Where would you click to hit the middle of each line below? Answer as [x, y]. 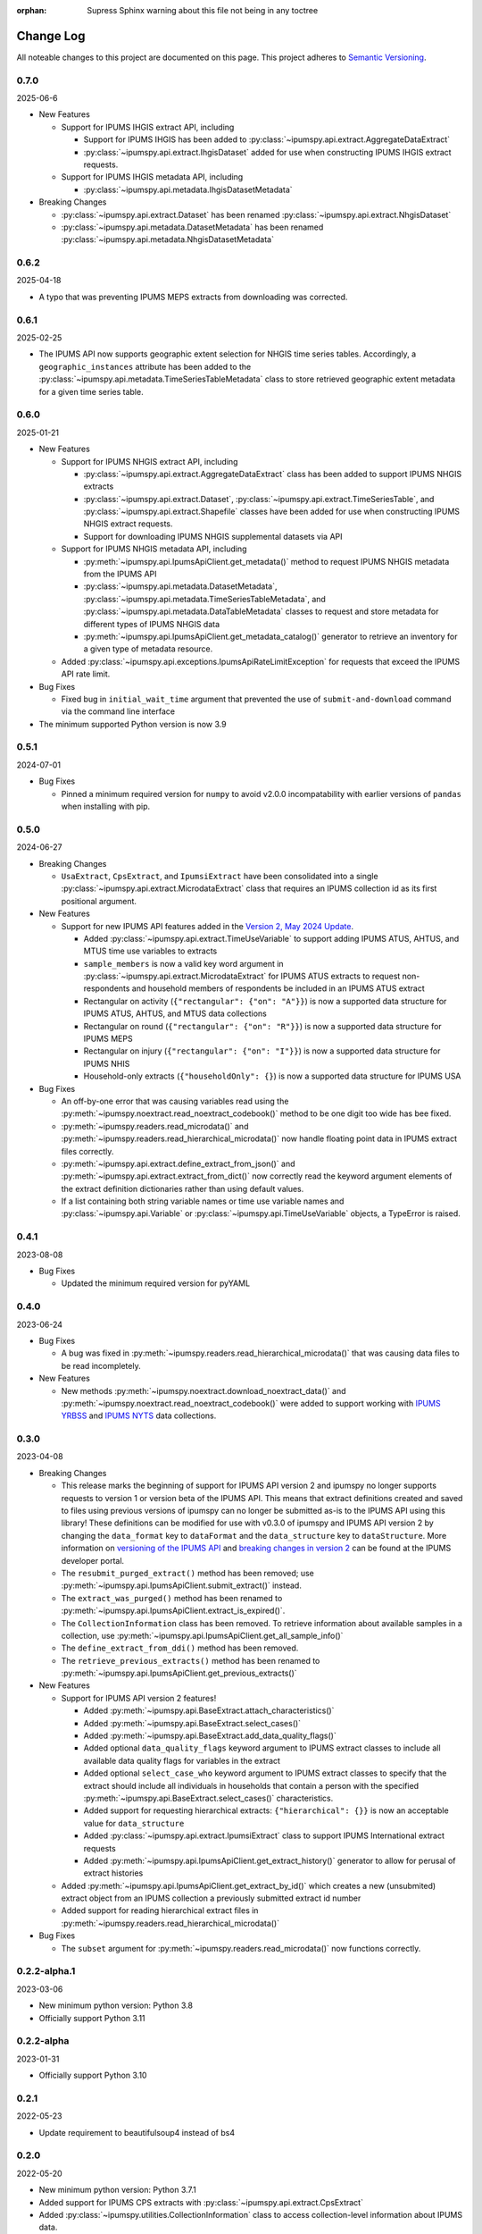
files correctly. [87, 1151]
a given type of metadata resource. [148, 649]
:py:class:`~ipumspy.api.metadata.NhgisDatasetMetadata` [167, 239]
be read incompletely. [101, 1365]
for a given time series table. [91, 391]
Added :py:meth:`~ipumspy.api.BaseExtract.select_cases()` [192, 1723]
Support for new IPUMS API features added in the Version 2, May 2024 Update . [208, 926]
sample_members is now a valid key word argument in [184, 963]
